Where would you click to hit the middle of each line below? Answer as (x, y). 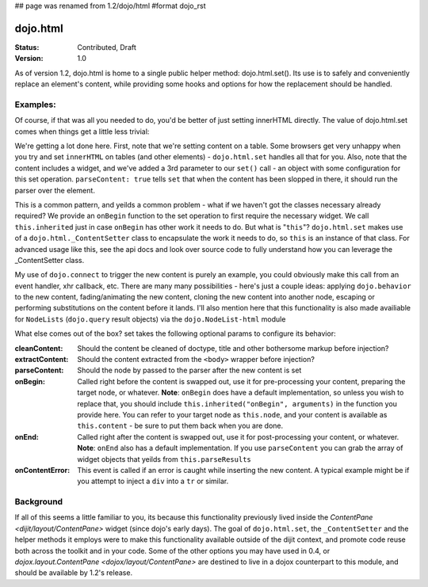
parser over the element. (55, 190)
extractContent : (42, 360)
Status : (27, 47)
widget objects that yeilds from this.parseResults (164, 459)
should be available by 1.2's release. (74, 573)
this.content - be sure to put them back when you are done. (180, 426)
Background (39, 501)
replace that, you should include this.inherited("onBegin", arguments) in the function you (237, 403)
